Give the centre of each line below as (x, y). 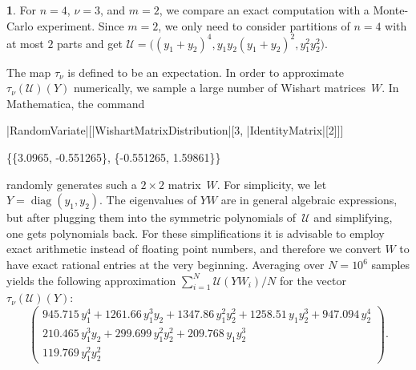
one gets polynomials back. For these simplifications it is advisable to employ (196, 233)
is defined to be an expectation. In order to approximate (206, 72)
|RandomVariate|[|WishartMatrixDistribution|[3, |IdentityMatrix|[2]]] (175, 130)
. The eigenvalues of (148, 200)
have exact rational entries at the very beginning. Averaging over (166, 265)
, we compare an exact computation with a (264, 10)
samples (391, 265)
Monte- (391, 10)
